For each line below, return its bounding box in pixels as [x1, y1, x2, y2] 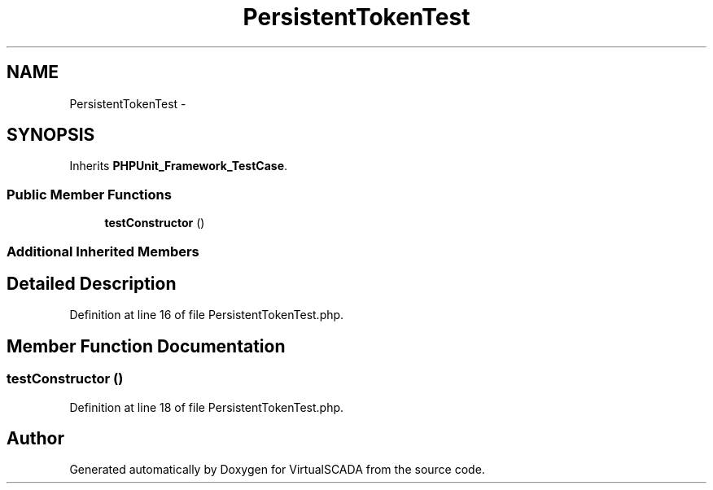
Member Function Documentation [7, 335, 286, 357]
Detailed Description [7, 273, 177, 294]
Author [7, 428, 64, 449]
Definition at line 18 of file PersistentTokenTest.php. [69, 400, 344, 414]
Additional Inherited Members [7, 243, 199, 260]
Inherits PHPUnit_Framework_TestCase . [69, 159, 288, 173]
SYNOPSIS [7, 125, 95, 146]
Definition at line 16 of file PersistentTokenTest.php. [69, 308, 344, 322]
